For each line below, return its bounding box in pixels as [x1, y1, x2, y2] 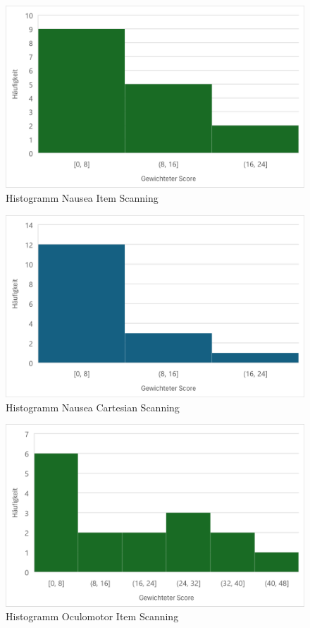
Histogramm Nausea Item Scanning [6, 190, 159, 205]
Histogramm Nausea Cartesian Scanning [6, 399, 180, 414]
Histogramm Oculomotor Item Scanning [6, 609, 179, 624]
